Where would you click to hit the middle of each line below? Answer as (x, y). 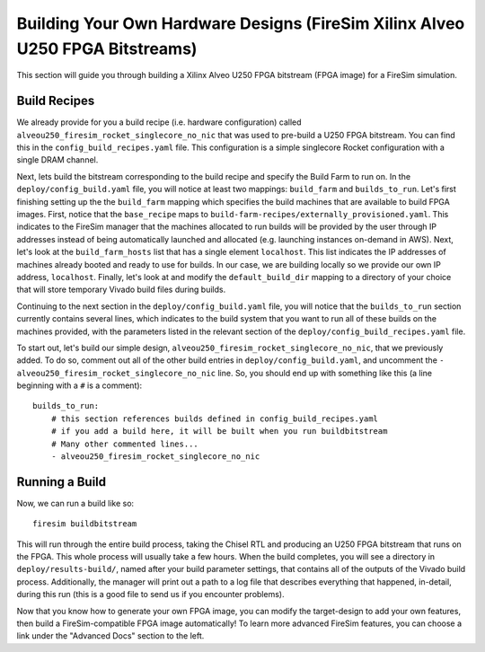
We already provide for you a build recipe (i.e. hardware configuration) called (159, 122)
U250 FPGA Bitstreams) (107, 48)
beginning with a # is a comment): (79, 385)
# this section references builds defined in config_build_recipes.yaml (215, 419)
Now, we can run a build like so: (75, 503)
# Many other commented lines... (125, 444)
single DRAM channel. (57, 160)
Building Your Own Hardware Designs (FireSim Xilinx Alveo (241, 23)
